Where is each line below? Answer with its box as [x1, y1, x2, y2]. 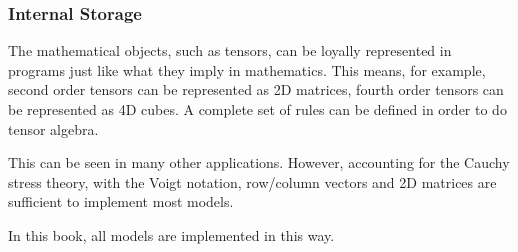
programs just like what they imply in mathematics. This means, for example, [8, 59, 486, 80]
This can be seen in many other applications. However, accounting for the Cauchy [8, 152, 510, 173]
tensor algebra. [8, 118, 99, 139]
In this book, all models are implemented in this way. [8, 224, 335, 245]
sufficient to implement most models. [8, 191, 234, 212]
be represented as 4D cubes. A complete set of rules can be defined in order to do [8, 99, 507, 119]
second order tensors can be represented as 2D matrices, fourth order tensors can [8, 79, 504, 100]
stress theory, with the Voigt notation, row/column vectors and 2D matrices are [8, 171, 497, 192]
